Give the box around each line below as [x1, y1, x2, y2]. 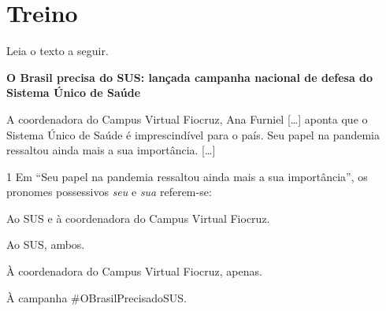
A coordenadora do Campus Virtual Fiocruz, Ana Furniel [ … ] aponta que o [6, 110, 368, 127]
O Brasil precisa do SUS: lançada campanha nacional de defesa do [6, 68, 373, 85]
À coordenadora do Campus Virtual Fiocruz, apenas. [6, 263, 262, 280]
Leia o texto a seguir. [6, 43, 109, 59]
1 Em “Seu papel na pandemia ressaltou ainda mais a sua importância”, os [6, 168, 368, 184]
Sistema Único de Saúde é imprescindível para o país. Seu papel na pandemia [6, 126, 380, 143]
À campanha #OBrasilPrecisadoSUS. [6, 289, 187, 305]
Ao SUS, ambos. [6, 236, 85, 253]
